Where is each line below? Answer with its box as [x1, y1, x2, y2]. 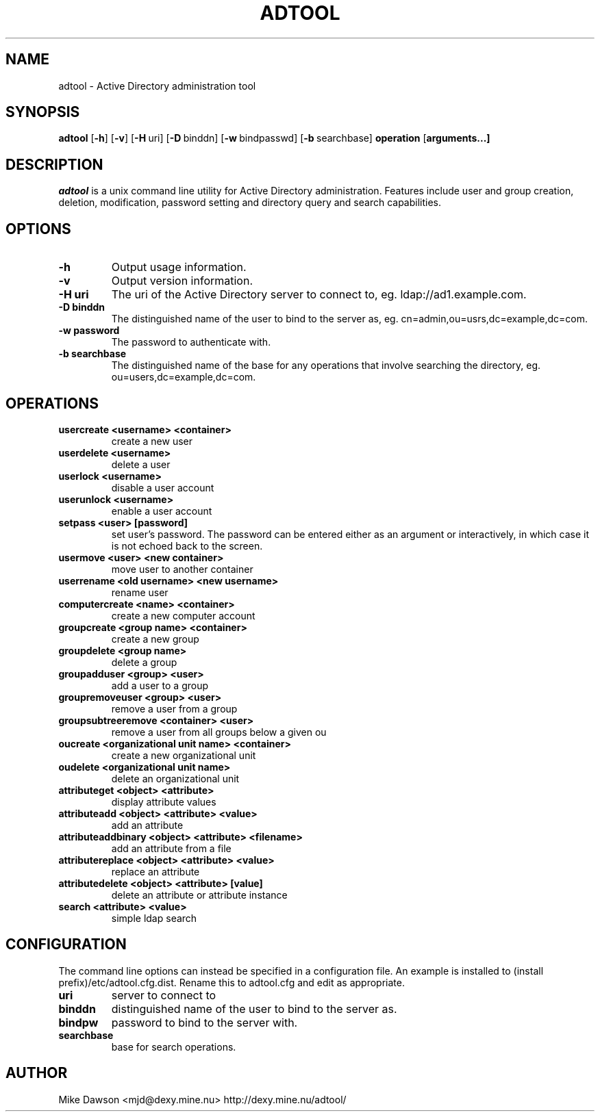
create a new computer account [111, 609, 255, 621]
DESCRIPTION [5, 155, 103, 173]
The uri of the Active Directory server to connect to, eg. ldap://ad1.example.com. [111, 287, 527, 302]
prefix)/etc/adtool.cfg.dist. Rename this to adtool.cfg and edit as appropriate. [58, 976, 405, 988]
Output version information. [111, 274, 253, 288]
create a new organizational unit [111, 749, 256, 761]
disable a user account [111, 481, 214, 493]
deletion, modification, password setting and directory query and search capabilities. [58, 196, 442, 209]
